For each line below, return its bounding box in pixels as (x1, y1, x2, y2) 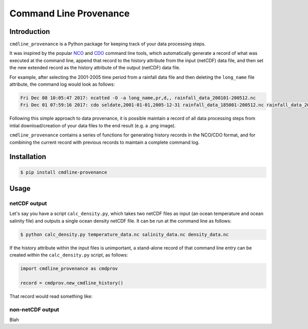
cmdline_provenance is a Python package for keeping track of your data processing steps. (9, 41, 206, 47)
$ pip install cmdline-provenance (20, 169, 107, 175)
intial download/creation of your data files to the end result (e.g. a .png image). (9, 122, 176, 128)
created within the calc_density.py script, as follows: (9, 252, 128, 258)
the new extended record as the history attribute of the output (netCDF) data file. (9, 65, 181, 71)
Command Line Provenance (9, 8, 130, 19)
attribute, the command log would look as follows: (9, 81, 115, 87)
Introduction (9, 27, 50, 36)
